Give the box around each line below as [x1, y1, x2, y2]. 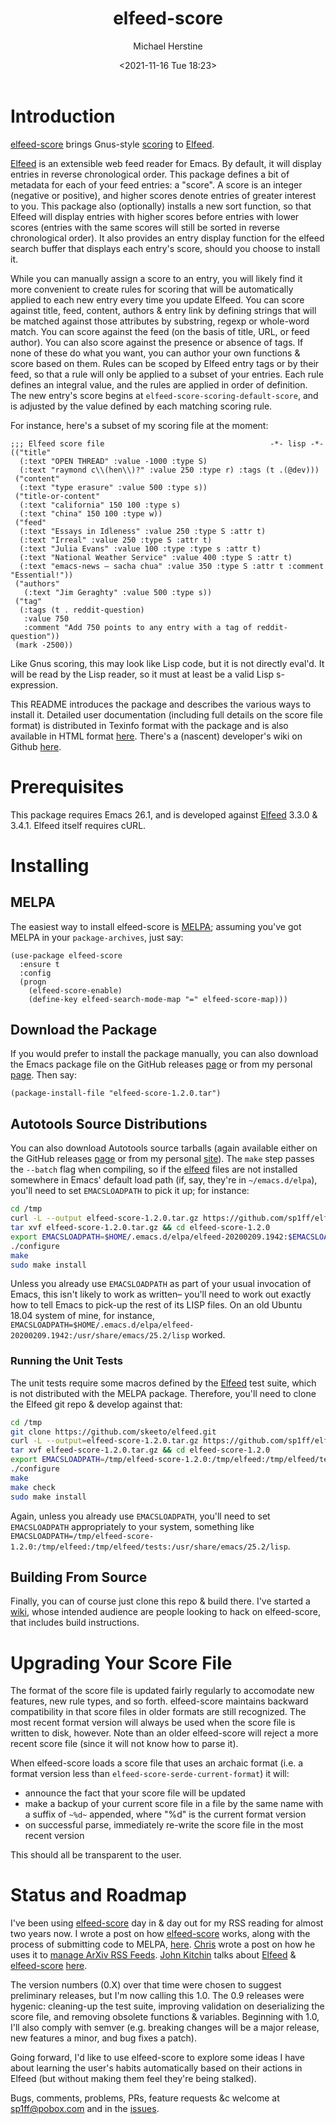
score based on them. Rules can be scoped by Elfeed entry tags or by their [10, 357, 320, 369]
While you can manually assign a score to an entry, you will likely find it [10, 272, 303, 284]
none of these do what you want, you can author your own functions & [10, 347, 301, 359]
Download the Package [10, 1022, 158, 1039]
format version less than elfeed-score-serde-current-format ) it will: [10, 1768, 290, 1780]
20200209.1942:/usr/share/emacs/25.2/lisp [10, 1331, 190, 1341]
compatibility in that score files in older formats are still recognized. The [10, 1706, 307, 1718]
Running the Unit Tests [10, 1354, 124, 1368]
